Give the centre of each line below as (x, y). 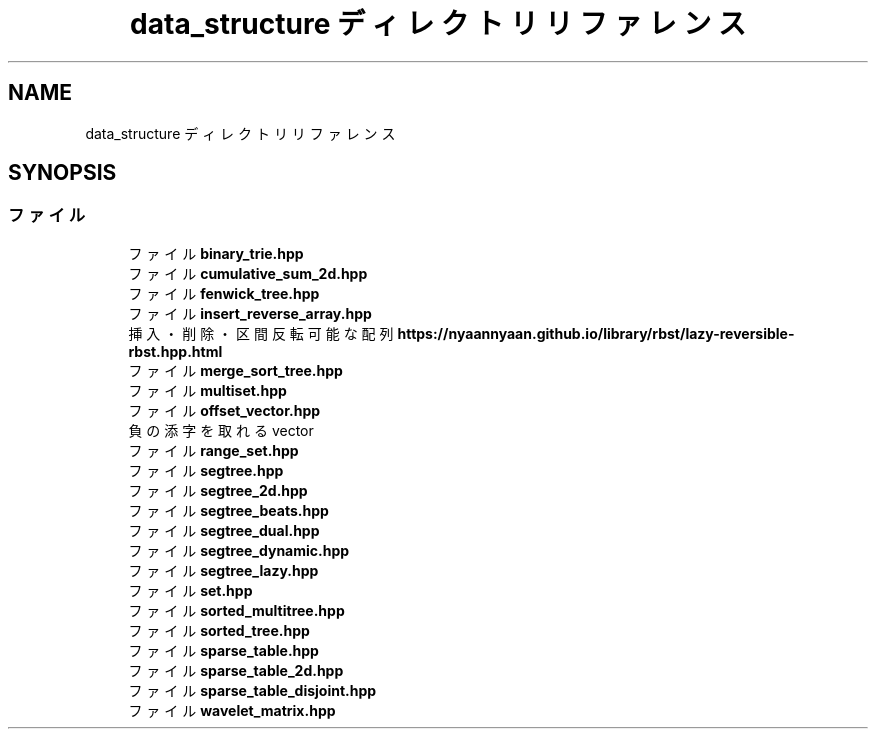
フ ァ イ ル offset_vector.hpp (224, 410)
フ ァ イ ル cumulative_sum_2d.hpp (248, 273)
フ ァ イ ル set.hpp (190, 590)
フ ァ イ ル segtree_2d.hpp (218, 490)
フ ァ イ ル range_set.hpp (213, 450)
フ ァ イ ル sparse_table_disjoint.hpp (252, 690)
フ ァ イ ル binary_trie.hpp (216, 253)
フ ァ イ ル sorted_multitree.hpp (236, 610)
